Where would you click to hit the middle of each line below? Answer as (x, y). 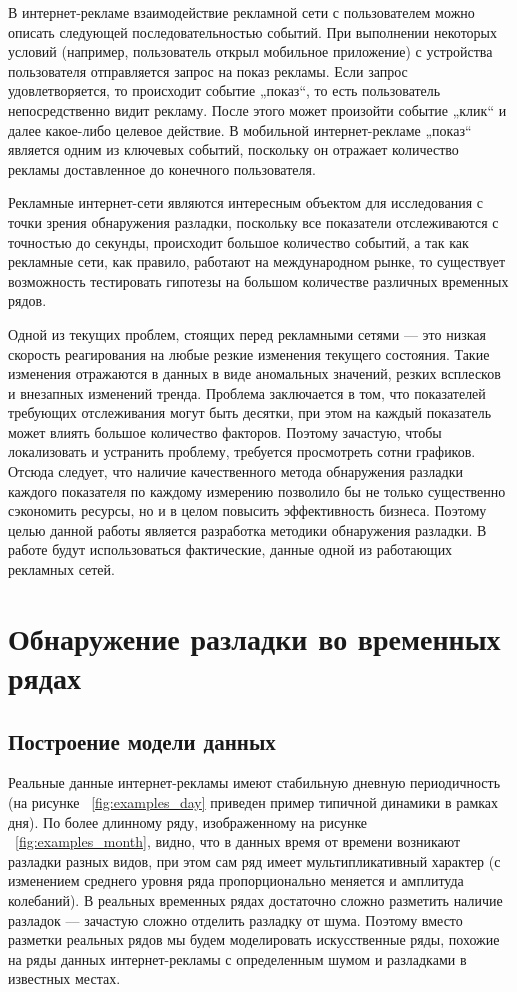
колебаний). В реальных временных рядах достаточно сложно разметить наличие (255, 899)
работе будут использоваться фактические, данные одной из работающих (230, 549)
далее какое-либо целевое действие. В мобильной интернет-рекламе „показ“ (240, 129)
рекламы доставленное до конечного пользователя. (162, 168)
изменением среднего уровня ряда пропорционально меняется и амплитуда (236, 880)
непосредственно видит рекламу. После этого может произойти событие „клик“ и (257, 109)
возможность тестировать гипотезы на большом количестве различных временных (258, 280)
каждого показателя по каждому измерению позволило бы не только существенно (257, 490)
